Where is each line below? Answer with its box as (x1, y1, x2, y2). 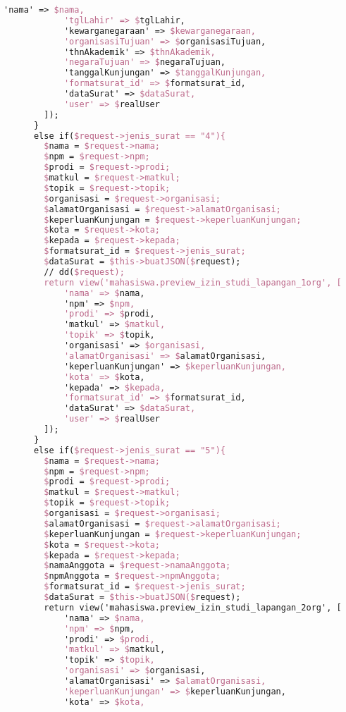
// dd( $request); (44, 266, 125, 277)
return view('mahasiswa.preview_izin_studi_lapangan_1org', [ (44, 277, 342, 288)
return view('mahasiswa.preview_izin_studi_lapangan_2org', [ (44, 602, 342, 613)
